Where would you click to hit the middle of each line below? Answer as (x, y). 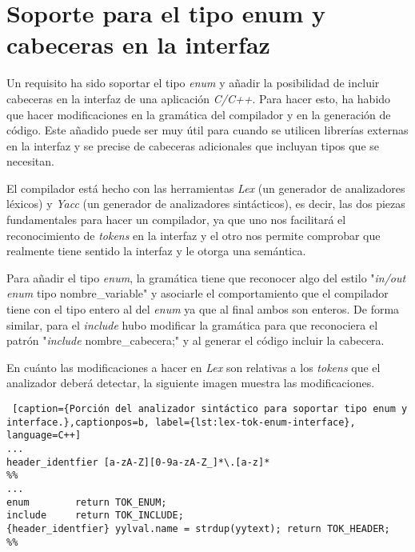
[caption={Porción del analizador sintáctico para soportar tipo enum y (210, 409)
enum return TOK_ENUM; (87, 502)
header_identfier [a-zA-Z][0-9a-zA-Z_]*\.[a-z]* (138, 462)
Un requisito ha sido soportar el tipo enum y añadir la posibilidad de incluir (193, 83)
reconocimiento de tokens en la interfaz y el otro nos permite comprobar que (194, 235)
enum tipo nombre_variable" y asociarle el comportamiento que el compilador (198, 293)
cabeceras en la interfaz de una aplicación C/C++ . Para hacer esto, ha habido (199, 98)
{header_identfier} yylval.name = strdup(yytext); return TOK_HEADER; (198, 528)
